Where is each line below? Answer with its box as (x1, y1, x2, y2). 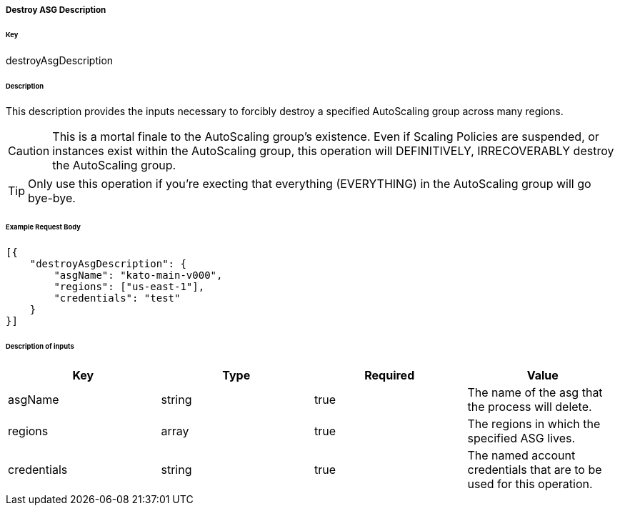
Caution (8, 144, 50, 159)
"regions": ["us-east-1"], (54, 281, 205, 293)
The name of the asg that (467, 385, 603, 400)
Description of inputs (6, 342, 74, 350)
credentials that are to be (467, 462, 602, 477)
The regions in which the (467, 416, 601, 431)
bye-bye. (28, 191, 76, 206)
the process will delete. (467, 399, 592, 414)
